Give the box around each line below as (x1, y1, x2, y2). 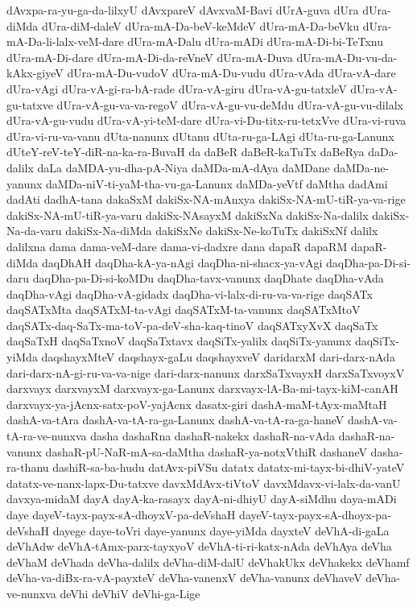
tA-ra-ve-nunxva (6, 427, 87, 444)
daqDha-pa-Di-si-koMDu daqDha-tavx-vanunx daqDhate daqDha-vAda (32, 270, 384, 287)
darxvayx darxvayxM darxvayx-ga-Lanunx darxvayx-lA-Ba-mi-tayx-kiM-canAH (6, 380, 398, 397)
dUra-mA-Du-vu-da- (296, 48, 398, 65)
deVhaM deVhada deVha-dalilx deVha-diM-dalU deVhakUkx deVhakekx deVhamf (6, 553, 410, 570)
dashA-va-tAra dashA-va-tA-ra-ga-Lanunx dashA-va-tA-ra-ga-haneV (6, 411, 345, 428)
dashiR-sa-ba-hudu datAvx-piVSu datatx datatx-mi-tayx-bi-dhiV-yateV (52, 459, 405, 476)
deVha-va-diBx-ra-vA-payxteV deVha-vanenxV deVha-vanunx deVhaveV (6, 569, 362, 586)
